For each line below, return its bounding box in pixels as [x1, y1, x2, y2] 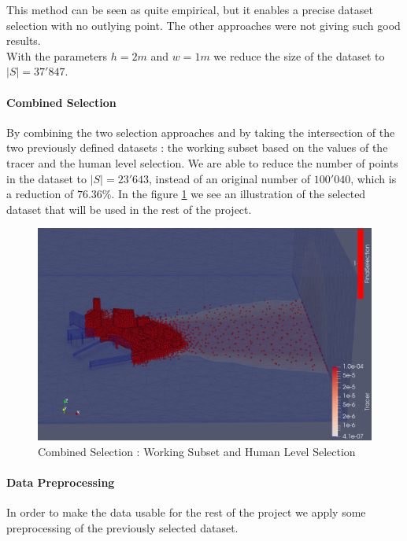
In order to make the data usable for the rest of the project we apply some [6, 504, 366, 521]
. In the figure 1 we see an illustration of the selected [111, 186, 366, 202]
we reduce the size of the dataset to [213, 47, 385, 64]
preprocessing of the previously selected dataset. [6, 519, 239, 535]
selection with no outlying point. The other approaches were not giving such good [6, 17, 401, 33]
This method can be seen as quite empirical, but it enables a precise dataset [6, 2, 373, 17]
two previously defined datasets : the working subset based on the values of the [6, 139, 388, 156]
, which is [350, 170, 397, 186]
